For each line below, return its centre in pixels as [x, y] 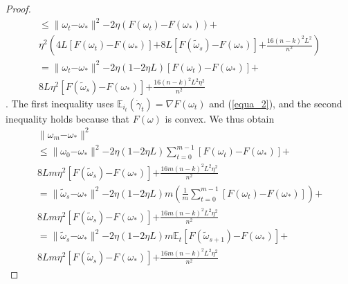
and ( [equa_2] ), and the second [276, 103]
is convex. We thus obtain [220, 118]
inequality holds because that [68, 118]
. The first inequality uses [60, 103]
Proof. [18, 8]
